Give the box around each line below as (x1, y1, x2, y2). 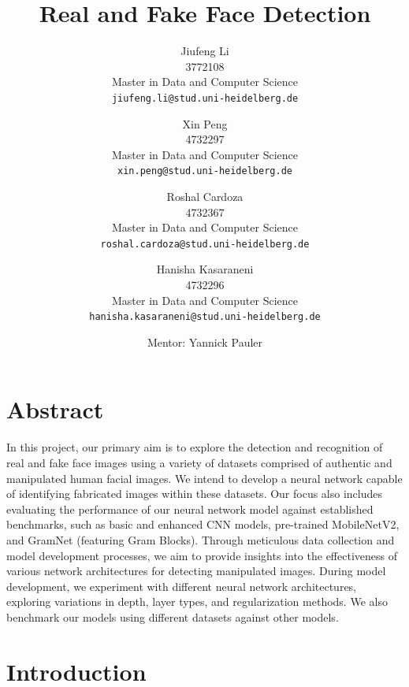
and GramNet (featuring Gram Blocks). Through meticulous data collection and (6, 531, 395, 548)
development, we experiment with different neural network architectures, (6, 577, 357, 594)
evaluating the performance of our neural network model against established (6, 500, 374, 517)
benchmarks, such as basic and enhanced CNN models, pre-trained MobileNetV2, (6, 516, 400, 533)
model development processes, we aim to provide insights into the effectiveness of (6, 547, 397, 563)
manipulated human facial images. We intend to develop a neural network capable (6, 470, 403, 486)
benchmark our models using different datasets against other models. (6, 608, 339, 625)
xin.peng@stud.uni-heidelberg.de (117, 165, 292, 177)
